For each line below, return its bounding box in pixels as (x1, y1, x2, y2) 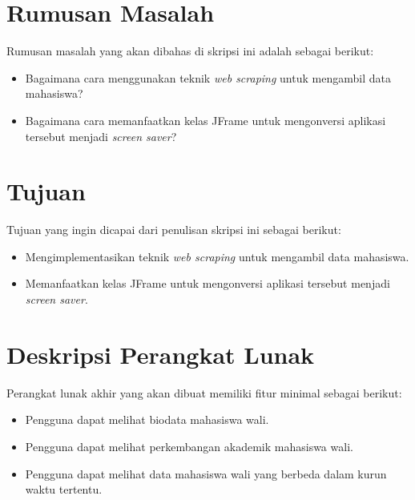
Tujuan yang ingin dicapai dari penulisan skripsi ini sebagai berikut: (6, 221, 341, 238)
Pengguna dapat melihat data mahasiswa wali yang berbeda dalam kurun (25, 465, 387, 482)
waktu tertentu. (25, 481, 103, 498)
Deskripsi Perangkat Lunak (6, 337, 315, 370)
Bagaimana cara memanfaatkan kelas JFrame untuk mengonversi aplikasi (25, 111, 386, 128)
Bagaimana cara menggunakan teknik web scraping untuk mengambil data (25, 69, 391, 86)
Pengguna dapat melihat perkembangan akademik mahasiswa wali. (25, 437, 353, 454)
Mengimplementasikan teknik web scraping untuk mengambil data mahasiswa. (25, 248, 409, 264)
